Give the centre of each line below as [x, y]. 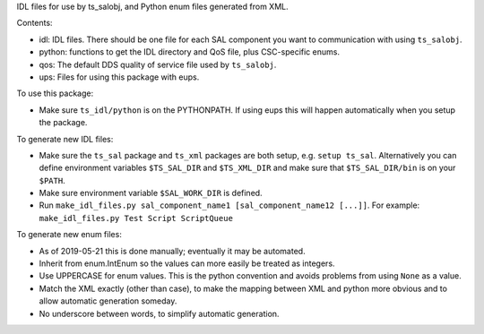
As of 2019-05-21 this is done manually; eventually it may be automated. [172, 251]
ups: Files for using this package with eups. [119, 77]
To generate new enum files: [69, 235]
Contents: [35, 23]
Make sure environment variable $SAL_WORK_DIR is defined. [151, 193]
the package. [63, 123]
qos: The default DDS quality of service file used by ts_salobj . [158, 64]
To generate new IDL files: [65, 139]
